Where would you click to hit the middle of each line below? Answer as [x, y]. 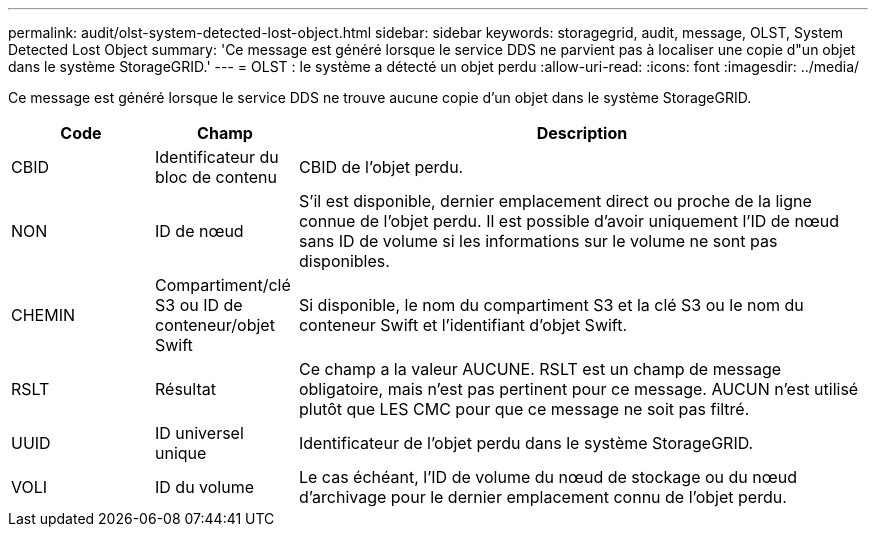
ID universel [199, 433]
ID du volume [204, 487]
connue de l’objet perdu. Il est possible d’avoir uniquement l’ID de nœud [569, 221]
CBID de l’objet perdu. [381, 167]
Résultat [185, 389]
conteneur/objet [214, 325]
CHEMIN [43, 315]
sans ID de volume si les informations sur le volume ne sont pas [538, 241]
